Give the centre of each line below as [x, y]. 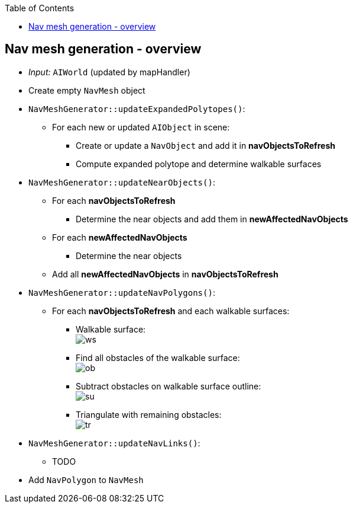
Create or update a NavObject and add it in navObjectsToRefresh [205, 145]
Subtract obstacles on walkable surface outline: [169, 386]
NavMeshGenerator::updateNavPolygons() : [122, 292]
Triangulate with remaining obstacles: [149, 414]
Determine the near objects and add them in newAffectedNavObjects [212, 219]
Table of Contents [40, 8]
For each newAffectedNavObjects [120, 237]
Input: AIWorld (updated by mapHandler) [109, 72]
